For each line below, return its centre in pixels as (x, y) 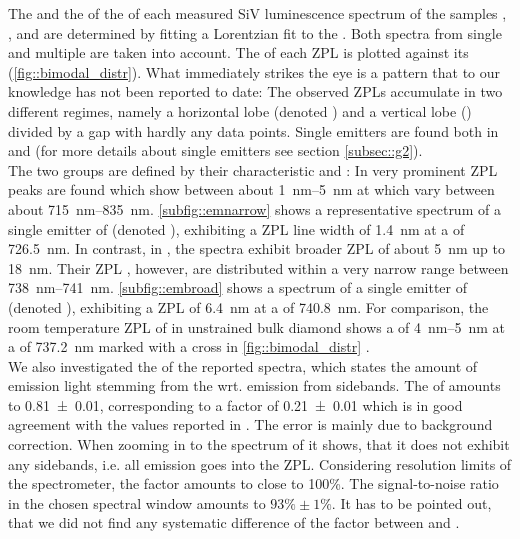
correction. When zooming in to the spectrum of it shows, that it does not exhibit (259, 444)
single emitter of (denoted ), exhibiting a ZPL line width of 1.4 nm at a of (236, 228)
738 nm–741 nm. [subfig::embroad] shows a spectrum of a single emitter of (238, 287)
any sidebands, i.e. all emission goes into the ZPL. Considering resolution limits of (260, 463)
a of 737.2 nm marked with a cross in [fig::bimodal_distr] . (189, 346)
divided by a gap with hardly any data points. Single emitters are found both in (253, 130)
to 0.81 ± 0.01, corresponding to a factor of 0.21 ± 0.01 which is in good (235, 404)
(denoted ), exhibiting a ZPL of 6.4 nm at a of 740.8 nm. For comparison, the (248, 306)
